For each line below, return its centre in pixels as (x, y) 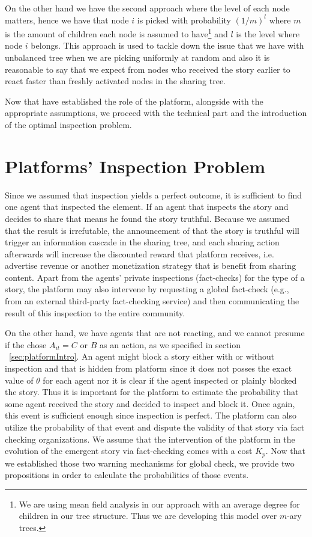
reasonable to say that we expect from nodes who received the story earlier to (148, 69)
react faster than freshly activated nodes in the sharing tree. (115, 81)
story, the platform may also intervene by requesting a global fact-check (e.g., (147, 289)
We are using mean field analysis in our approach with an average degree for (159, 504)
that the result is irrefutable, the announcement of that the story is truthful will (152, 230)
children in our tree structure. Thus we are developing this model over (148, 516)
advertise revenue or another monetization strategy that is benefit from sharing (151, 265)
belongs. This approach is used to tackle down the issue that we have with (167, 45)
